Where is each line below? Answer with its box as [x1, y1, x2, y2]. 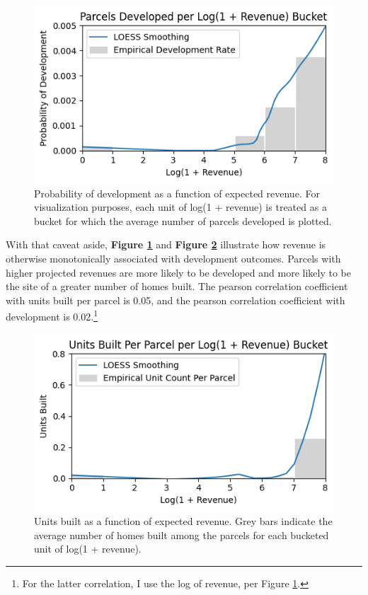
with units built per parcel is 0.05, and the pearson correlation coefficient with [6, 292, 345, 307]
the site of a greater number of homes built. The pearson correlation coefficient [6, 279, 348, 294]
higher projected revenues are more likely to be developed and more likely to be [6, 265, 351, 279]
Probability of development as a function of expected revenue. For [34, 185, 320, 200]
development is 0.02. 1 [6, 307, 98, 323]
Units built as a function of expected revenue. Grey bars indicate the [34, 514, 333, 528]
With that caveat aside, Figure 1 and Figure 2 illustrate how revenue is [6, 237, 326, 252]
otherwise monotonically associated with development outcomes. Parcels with [6, 250, 341, 265]
